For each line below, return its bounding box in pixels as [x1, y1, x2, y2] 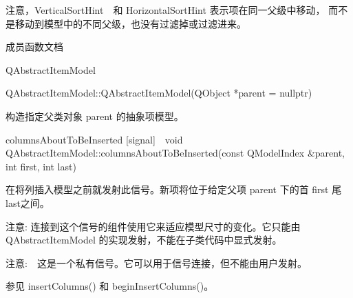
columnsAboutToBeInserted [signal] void [6, 132, 183, 146]
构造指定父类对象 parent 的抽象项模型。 [6, 108, 184, 123]
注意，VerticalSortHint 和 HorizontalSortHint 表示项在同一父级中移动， [6, 3, 325, 17]
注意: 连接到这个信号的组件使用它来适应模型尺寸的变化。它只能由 [6, 219, 301, 233]
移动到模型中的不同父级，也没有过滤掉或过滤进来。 [14, 16, 246, 30]
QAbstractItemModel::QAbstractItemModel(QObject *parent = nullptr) [6, 86, 312, 100]
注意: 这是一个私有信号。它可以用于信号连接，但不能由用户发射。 [6, 255, 307, 270]
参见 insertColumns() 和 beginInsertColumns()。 [6, 279, 214, 293]
